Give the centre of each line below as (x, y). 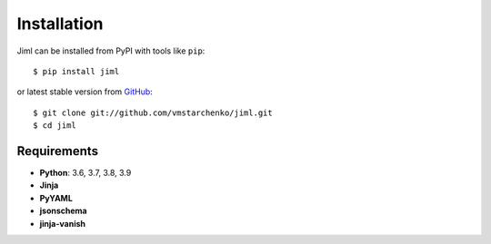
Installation (60, 24)
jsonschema (63, 211)
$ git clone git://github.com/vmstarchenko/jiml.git (153, 112)
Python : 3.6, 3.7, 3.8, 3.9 (85, 173)
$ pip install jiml (76, 71)
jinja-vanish (63, 223)
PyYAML (56, 198)
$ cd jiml (55, 126)
